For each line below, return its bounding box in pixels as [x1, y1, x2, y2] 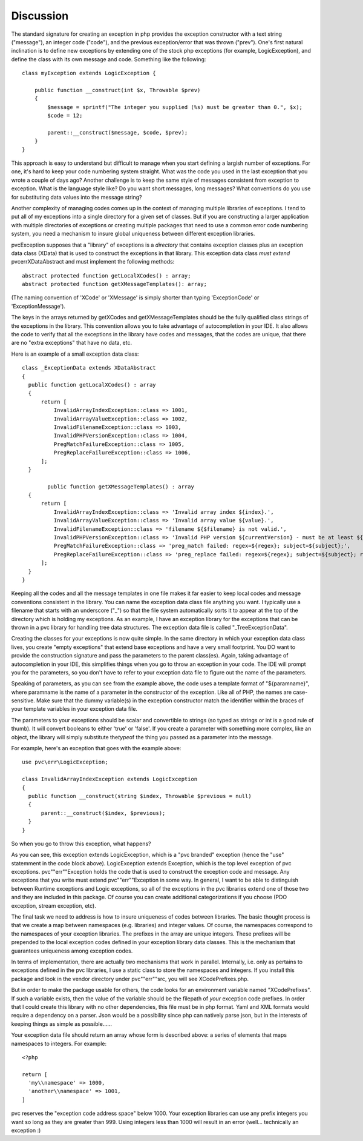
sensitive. [11, 697, 36, 704]
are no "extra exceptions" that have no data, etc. [11, 339, 132, 347]
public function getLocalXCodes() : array [28, 382, 157, 388]
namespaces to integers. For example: [11, 1040, 107, 1047]
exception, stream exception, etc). [11, 902, 96, 909]
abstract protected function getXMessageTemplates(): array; [22, 281, 207, 288]
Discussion [11, 9, 69, 22]
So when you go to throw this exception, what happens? [11, 840, 151, 847]
